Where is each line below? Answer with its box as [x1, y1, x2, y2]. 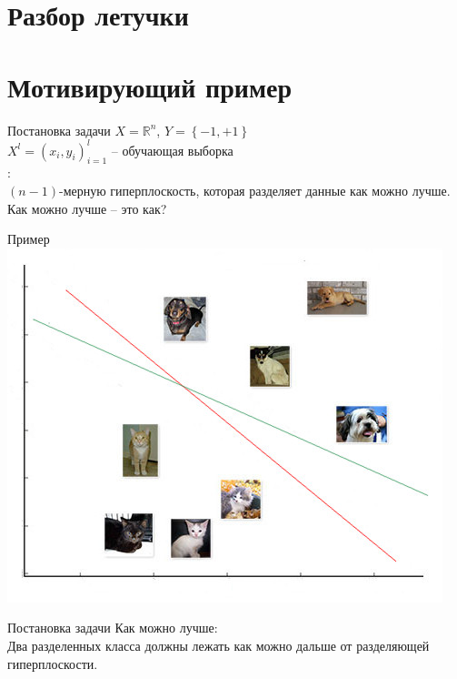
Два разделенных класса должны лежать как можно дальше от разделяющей [7, 635, 430, 654]
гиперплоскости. [7, 654, 98, 673]
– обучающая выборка [111, 140, 233, 159]
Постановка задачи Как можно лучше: [7, 618, 218, 637]
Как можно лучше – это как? [7, 198, 167, 218]
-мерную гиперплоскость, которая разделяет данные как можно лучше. [59, 180, 451, 199]
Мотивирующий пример [7, 67, 292, 105]
